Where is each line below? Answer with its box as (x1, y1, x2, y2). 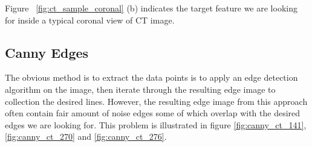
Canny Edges (5, 43, 89, 61)
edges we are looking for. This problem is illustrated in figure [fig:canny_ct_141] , (5, 118, 307, 131)
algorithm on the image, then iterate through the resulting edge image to (5, 83, 276, 95)
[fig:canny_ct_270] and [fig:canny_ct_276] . (5, 130, 167, 143)
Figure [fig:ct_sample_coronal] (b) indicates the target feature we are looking (5, 2, 297, 14)
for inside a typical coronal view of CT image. (5, 13, 175, 26)
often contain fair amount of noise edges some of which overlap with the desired (5, 107, 301, 119)
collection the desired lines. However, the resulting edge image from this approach (5, 95, 308, 107)
